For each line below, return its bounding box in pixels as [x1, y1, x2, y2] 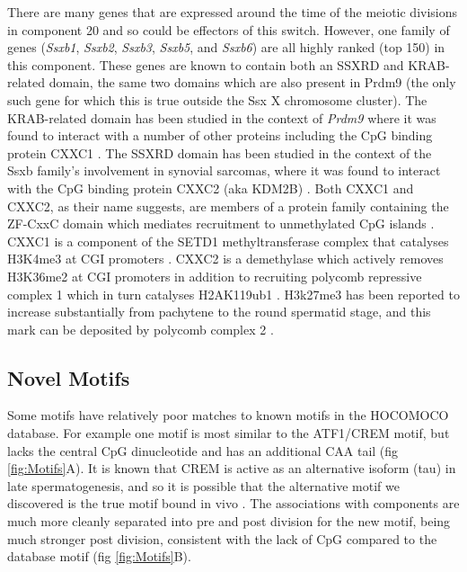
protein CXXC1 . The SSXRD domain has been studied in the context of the [7, 143, 432, 162]
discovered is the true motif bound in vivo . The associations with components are [7, 494, 460, 513]
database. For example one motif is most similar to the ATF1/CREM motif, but [7, 424, 450, 442]
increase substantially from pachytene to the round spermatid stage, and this [7, 302, 431, 321]
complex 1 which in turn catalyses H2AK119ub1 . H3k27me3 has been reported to [7, 284, 460, 303]
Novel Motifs [7, 363, 130, 391]
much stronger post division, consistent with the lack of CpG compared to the [7, 529, 437, 548]
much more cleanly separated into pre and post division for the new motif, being [7, 512, 451, 531]
